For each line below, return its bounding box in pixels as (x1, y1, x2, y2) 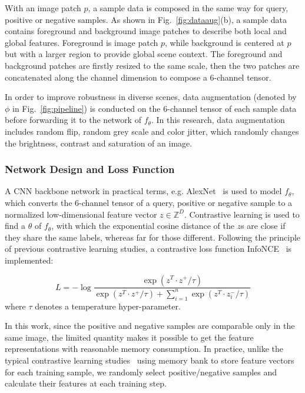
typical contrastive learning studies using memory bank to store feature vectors (5, 354, 294, 367)
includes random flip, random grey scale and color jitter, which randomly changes (5, 125, 299, 137)
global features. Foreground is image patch (5, 36, 158, 48)
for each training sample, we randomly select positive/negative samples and (5, 365, 277, 378)
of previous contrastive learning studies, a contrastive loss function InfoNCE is (5, 242, 292, 255)
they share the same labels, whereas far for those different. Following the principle (5, 231, 301, 243)
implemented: (5, 254, 54, 266)
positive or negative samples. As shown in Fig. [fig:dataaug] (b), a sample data (5, 13, 287, 25)
